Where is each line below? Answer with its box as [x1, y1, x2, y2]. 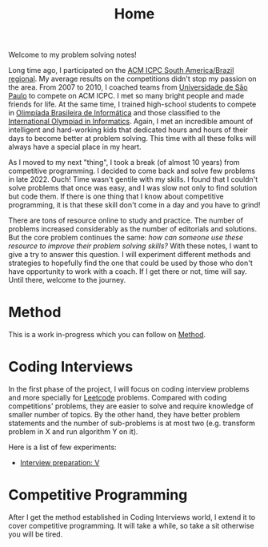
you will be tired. [8, 529, 63, 539]
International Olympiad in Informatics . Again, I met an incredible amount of [8, 117, 254, 127]
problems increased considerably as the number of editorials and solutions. [8, 224, 258, 234]
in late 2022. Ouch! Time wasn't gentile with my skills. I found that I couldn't [8, 175, 258, 184]
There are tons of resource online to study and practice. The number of [8, 215, 244, 225]
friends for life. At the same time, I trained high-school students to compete [8, 99, 257, 109]
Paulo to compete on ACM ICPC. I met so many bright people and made [8, 91, 245, 101]
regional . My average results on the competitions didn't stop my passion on [8, 74, 258, 84]
